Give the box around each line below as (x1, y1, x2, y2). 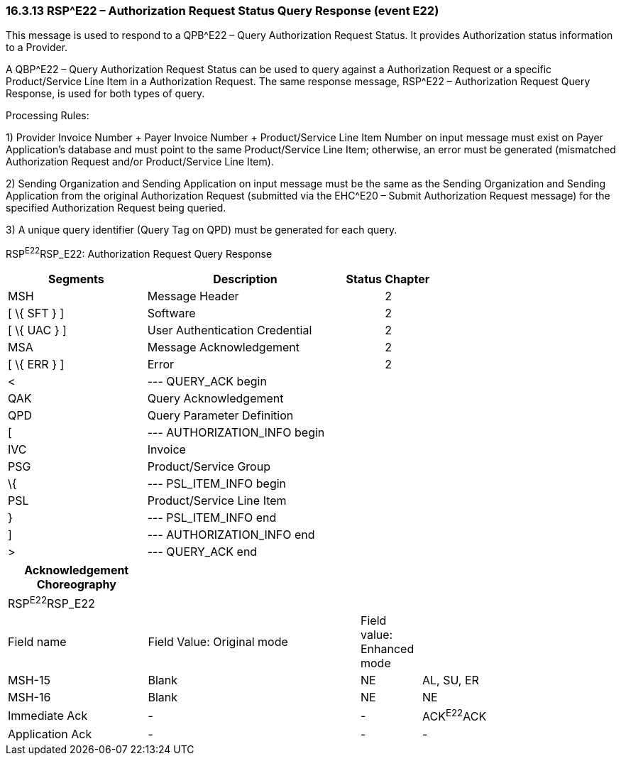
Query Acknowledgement (147, 391, 284, 406)
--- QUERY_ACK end (147, 544, 258, 559)
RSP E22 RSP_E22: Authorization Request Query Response (6, 246, 273, 261)
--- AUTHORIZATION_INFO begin (147, 425, 325, 440)
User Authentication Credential (147, 323, 312, 338)
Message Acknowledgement (147, 340, 300, 355)
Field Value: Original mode (148, 635, 288, 650)
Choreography (36, 577, 116, 592)
